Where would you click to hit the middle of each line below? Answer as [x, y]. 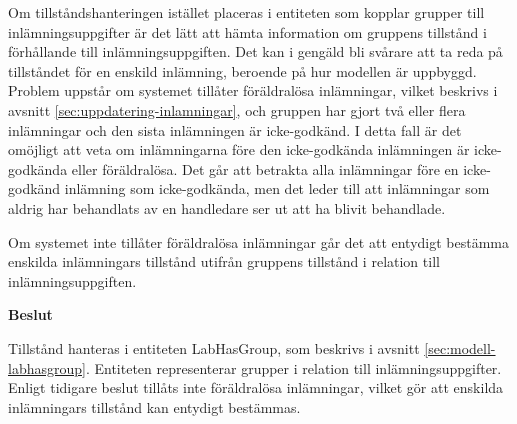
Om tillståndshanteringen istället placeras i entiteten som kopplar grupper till [246, 12]
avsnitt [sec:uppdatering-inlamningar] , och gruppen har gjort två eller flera [237, 109]
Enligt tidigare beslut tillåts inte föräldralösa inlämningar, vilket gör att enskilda [256, 387]
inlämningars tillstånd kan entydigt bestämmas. [154, 406]
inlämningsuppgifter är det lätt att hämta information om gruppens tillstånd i [247, 31]
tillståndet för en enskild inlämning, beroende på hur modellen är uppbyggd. [242, 70]
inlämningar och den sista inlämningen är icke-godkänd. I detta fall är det [235, 129]
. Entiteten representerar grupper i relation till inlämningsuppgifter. [293, 367]
